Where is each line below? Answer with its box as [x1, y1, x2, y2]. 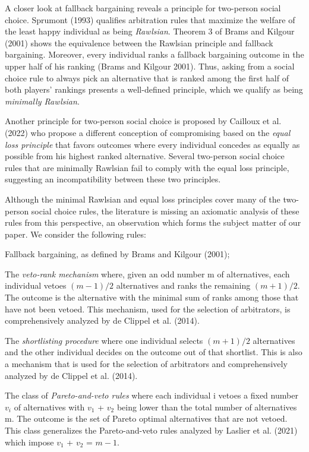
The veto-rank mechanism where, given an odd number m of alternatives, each [5, 267, 290, 280]
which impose [5, 435, 54, 448]
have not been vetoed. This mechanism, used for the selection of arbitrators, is [5, 302, 291, 315]
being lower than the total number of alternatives [116, 400, 297, 413]
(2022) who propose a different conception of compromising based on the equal [5, 126, 291, 138]
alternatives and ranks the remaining [116, 279, 251, 292]
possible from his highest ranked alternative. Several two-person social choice [5, 150, 285, 162]
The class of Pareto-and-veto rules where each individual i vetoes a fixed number [5, 389, 298, 402]
